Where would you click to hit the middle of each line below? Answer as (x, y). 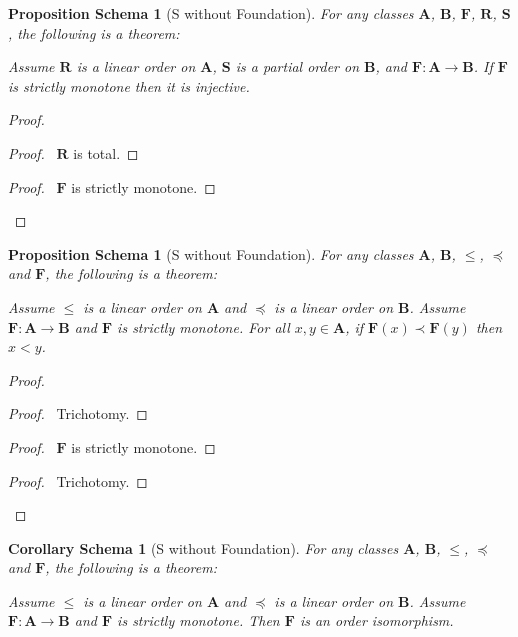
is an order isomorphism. (376, 620)
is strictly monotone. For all (203, 326)
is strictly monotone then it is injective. (129, 85)
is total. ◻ (106, 152)
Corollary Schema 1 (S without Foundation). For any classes (203, 547)
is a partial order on (297, 66)
